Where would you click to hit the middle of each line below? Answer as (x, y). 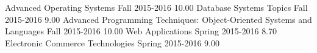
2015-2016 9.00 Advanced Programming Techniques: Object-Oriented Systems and (158, 19)
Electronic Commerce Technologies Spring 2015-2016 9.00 (112, 42)
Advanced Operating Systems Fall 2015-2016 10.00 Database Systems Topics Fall (156, 7)
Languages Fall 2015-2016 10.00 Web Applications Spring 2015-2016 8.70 (141, 31)
